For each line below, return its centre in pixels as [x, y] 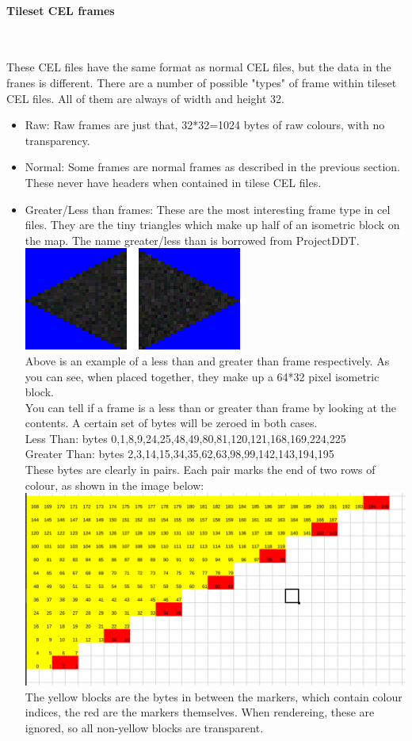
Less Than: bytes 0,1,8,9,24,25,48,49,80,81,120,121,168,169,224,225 [185, 438]
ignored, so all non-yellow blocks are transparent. [144, 727]
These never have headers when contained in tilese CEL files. [173, 182]
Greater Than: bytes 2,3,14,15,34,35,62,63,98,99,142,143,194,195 [179, 454]
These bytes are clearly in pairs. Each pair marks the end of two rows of [200, 470]
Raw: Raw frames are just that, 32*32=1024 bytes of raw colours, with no [205, 125]
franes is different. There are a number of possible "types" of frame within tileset [202, 82]
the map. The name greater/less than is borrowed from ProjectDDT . [192, 240]
